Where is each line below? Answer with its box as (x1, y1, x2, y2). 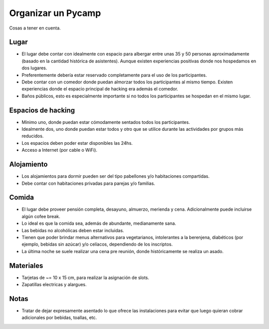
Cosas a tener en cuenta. (9, 25, 61, 31)
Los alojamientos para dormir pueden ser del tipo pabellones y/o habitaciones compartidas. (21, 173, 210, 179)
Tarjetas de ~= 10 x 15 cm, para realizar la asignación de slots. (21, 275, 149, 281)
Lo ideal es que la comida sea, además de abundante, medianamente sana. (21, 220, 176, 227)
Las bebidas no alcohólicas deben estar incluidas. (21, 227, 125, 233)
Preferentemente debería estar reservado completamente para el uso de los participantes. (21, 72, 207, 78)
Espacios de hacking (9, 106, 75, 114)
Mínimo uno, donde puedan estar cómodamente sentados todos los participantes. (21, 119, 190, 125)
